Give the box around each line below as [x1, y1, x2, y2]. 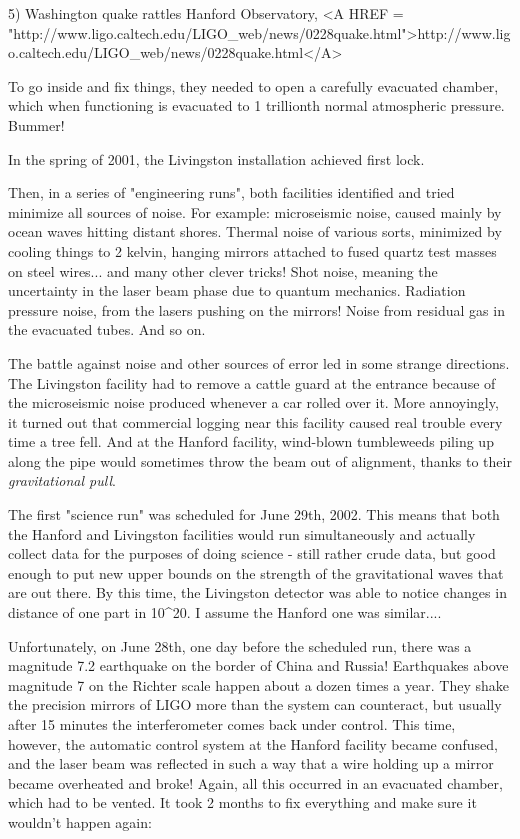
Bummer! [8, 114, 65, 135]
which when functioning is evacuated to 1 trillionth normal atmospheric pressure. [8, 95, 505, 116]
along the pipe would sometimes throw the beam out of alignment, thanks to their [8, 450, 512, 471]
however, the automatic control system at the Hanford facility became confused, [8, 733, 498, 754]
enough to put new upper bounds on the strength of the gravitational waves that [8, 562, 504, 583]
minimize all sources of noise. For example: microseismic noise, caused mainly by [8, 201, 502, 222]
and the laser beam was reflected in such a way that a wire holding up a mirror [8, 753, 494, 774]
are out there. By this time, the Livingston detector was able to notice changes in [8, 582, 507, 603]
